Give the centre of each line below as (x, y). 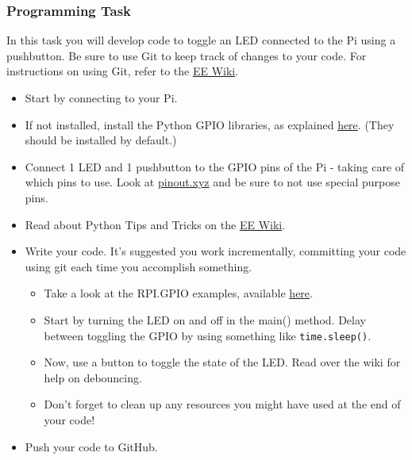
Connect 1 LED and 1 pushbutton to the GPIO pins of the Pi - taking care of (215, 166)
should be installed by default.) (101, 140)
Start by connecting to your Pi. (101, 98)
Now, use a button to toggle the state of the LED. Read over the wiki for (222, 362)
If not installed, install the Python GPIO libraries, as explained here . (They (210, 124)
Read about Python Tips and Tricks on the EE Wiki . (155, 224)
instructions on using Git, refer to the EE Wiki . (123, 71)
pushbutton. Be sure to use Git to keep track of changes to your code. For (187, 55)
